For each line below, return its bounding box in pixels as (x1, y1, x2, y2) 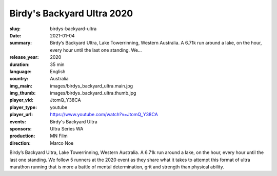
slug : (9, 26, 21, 32)
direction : (9, 140, 31, 146)
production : (9, 133, 35, 139)
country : (9, 76, 29, 82)
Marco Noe (50, 140, 74, 146)
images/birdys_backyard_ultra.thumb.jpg (50, 90, 136, 96)
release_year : (9, 54, 39, 60)
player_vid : (9, 97, 33, 103)
